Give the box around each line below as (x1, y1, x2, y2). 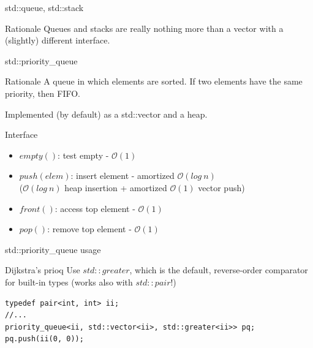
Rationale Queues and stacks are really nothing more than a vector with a (5, 21, 284, 34)
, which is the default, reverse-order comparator (129, 263, 308, 276)
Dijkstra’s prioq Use (5, 263, 80, 276)
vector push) (198, 181, 245, 194)
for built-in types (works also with (5, 275, 133, 288)
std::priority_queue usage (5, 243, 101, 255)
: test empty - (58, 148, 109, 161)
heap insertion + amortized (64, 181, 167, 194)
